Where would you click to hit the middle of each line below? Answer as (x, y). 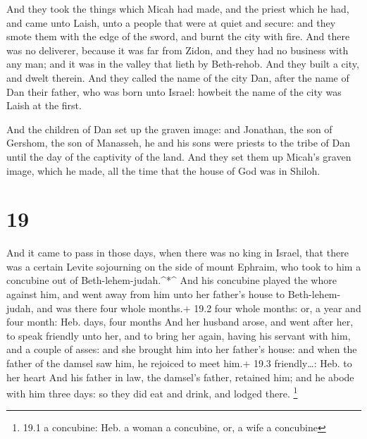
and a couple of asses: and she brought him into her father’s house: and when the (182, 349)
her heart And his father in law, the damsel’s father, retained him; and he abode (180, 377)
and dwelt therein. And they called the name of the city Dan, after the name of (178, 77)
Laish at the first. (44, 105)
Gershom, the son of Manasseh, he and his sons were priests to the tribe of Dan (178, 143)
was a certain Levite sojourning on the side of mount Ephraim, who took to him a (184, 266)
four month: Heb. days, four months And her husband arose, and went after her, (180, 322)
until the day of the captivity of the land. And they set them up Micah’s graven (179, 156)
